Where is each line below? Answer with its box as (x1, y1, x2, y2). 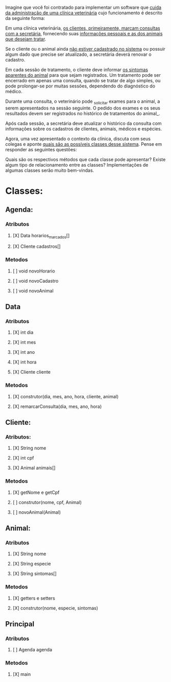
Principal (5, 620, 35, 628)
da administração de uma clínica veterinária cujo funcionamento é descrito (5, 10, 162, 16)
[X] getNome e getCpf (12, 489, 60, 495)
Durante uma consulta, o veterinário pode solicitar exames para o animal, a (5, 98, 160, 105)
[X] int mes (12, 339, 36, 346)
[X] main (12, 671, 31, 677)
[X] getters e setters (12, 595, 55, 601)
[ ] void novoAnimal (12, 287, 54, 293)
